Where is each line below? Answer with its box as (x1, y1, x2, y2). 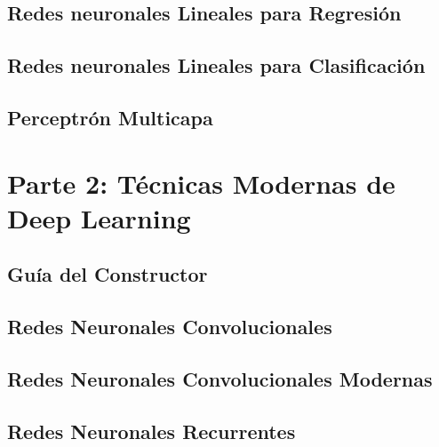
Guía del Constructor (7, 260, 208, 288)
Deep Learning (7, 199, 191, 235)
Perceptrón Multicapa (7, 103, 213, 131)
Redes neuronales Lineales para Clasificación (7, 52, 426, 79)
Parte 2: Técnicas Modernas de (7, 164, 395, 201)
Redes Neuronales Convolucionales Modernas (7, 364, 433, 392)
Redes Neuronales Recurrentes (7, 417, 296, 444)
